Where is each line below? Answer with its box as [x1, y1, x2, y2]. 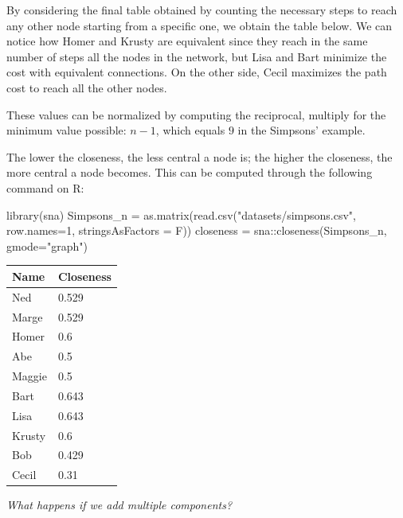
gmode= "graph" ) [6, 237, 88, 254]
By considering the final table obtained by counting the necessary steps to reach [6, 2, 397, 18]
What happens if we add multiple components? [6, 497, 233, 513]
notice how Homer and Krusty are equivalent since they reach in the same [6, 33, 368, 49]
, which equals [155, 122, 225, 138]
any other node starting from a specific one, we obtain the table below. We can [6, 17, 393, 33]
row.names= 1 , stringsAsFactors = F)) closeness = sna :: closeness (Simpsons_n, [6, 222, 387, 239]
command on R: [6, 179, 84, 196]
